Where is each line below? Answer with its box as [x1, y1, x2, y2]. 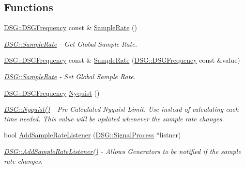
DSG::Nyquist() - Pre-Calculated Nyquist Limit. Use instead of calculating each [4, 104, 239, 114]
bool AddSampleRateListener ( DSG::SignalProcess [4, 130, 154, 140]
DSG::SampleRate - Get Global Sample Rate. [4, 38, 137, 49]
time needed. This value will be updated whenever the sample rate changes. [4, 113, 224, 123]
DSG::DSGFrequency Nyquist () [4, 87, 100, 98]
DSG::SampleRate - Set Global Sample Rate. [4, 71, 136, 81]
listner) [159, 130, 181, 140]
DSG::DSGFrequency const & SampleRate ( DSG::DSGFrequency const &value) [4, 55, 240, 65]
